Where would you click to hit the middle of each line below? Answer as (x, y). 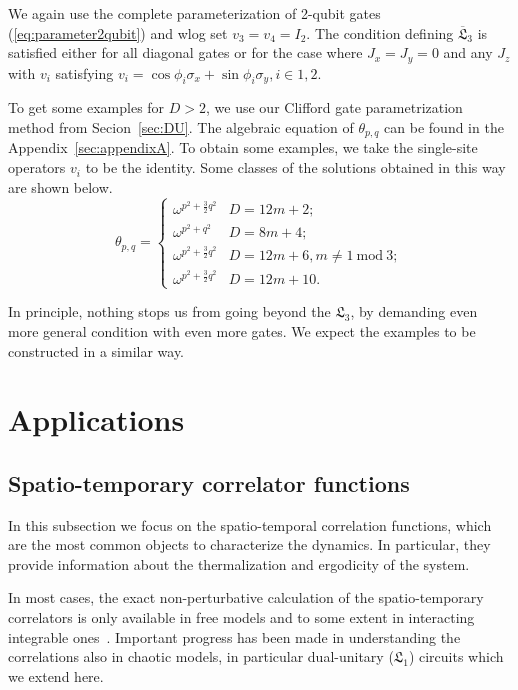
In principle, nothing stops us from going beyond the (169, 311)
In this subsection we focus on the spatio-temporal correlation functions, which (250, 524)
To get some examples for (86, 107)
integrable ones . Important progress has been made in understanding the (234, 636)
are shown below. (60, 186)
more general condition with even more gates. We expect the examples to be (242, 330)
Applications (96, 419)
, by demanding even (414, 311)
